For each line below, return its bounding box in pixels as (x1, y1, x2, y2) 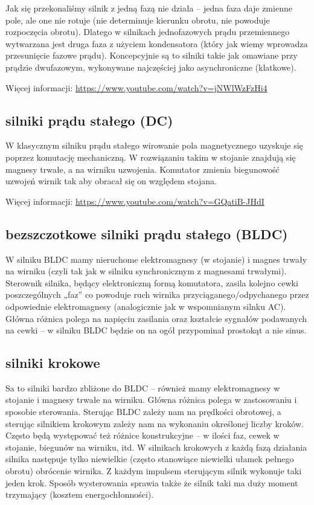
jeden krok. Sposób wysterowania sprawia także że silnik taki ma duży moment (5, 476, 298, 489)
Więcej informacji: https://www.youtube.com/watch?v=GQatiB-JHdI (5, 195, 264, 207)
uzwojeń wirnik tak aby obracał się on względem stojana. (5, 175, 217, 187)
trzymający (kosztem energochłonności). (5, 488, 154, 501)
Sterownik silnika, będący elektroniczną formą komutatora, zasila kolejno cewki (5, 276, 298, 289)
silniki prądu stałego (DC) (5, 111, 173, 129)
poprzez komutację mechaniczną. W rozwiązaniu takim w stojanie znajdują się (5, 150, 296, 163)
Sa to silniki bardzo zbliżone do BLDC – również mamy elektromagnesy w (5, 381, 280, 394)
